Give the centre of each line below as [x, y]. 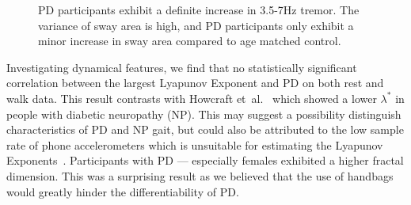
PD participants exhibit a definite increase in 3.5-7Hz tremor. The [199, 9]
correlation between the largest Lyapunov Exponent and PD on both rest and [195, 83]
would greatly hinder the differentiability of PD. [123, 191]
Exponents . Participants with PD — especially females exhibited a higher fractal [205, 160]
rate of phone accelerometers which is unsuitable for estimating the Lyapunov [195, 144]
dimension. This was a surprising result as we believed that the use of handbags [200, 175]
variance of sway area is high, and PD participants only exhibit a [196, 25]
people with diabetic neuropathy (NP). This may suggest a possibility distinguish [204, 114]
